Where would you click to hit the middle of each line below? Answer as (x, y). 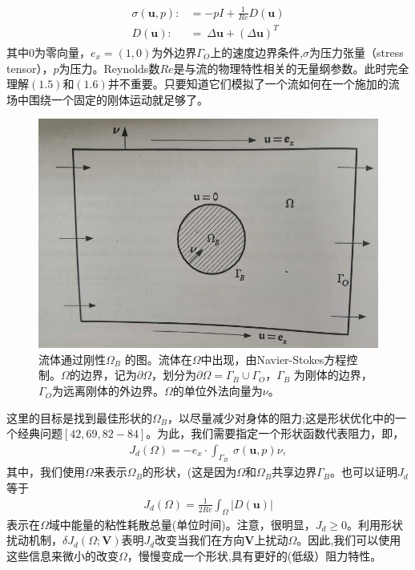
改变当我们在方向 (200, 540)
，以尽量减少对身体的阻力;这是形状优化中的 (281, 417)
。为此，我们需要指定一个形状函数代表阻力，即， (275, 433)
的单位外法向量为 (218, 391)
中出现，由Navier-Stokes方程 (274, 359)
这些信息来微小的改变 (62, 555)
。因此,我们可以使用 (349, 540)
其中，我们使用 (46, 472)
